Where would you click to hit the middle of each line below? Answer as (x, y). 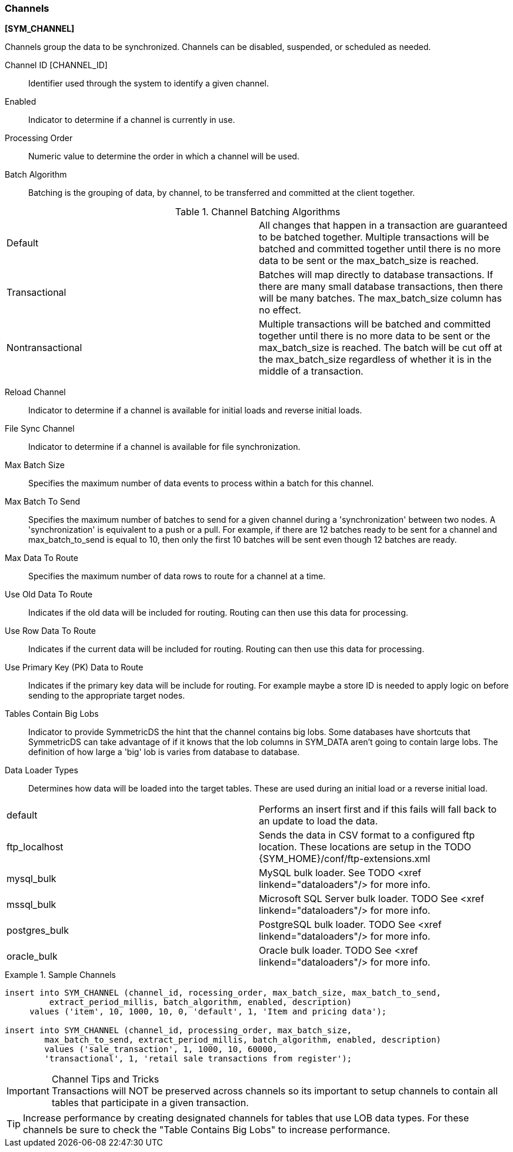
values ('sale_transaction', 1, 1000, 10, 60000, (161, 1049)
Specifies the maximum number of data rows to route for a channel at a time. (177, 576)
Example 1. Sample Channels (60, 975)
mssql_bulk (31, 905)
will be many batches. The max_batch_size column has (380, 298)
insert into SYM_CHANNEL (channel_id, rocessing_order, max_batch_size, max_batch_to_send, (223, 993)
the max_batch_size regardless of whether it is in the (375, 360)
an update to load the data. (319, 821)
